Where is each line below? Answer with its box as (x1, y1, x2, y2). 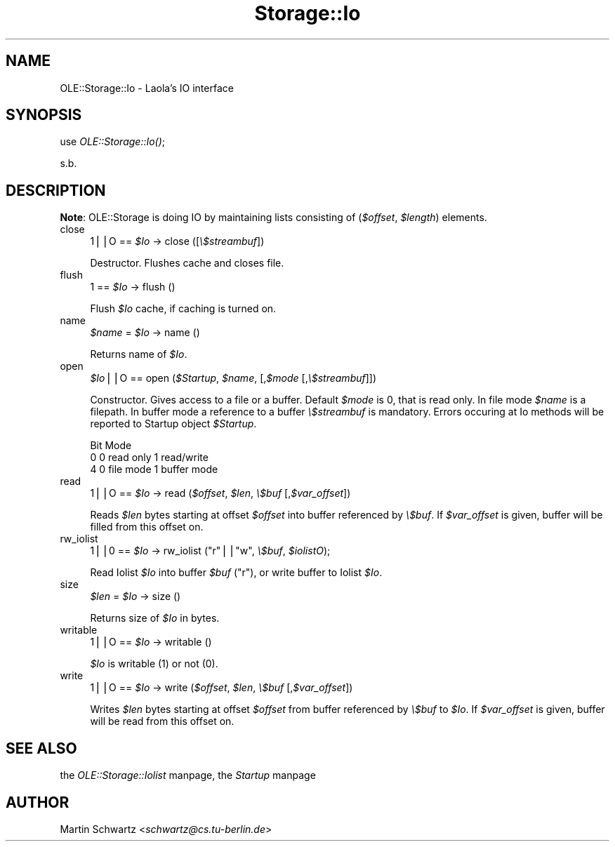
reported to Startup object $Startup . (90, 418, 257, 430)
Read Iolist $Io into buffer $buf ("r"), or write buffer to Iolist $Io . (90, 566, 383, 579)
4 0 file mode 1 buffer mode (90, 463, 218, 476)
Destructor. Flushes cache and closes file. (90, 257, 284, 269)
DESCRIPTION (6, 181, 106, 199)
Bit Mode (90, 439, 132, 452)
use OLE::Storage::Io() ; (60, 135, 166, 148)
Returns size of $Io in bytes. (90, 612, 220, 625)
